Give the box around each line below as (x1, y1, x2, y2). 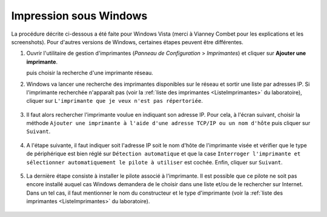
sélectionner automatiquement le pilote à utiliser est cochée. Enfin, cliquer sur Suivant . (26, 158, 283, 166)
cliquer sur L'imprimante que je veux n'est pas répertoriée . (26, 97, 203, 105)
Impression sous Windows (11, 9, 148, 22)
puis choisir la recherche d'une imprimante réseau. (26, 70, 154, 77)
